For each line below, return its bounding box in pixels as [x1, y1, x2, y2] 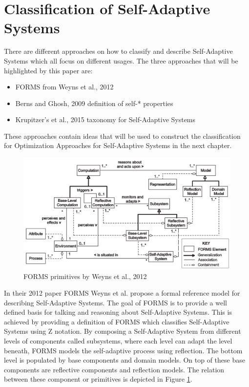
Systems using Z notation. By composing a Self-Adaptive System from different [4, 326, 241, 336]
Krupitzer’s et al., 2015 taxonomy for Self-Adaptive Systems [15, 114, 196, 125]
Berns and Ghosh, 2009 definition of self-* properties [15, 98, 173, 108]
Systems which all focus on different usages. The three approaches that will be [4, 55, 238, 65]
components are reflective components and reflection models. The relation [4, 364, 225, 374]
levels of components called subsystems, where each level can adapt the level [4, 336, 232, 346]
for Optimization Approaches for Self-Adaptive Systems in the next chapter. [4, 140, 232, 150]
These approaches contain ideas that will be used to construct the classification [4, 130, 241, 141]
